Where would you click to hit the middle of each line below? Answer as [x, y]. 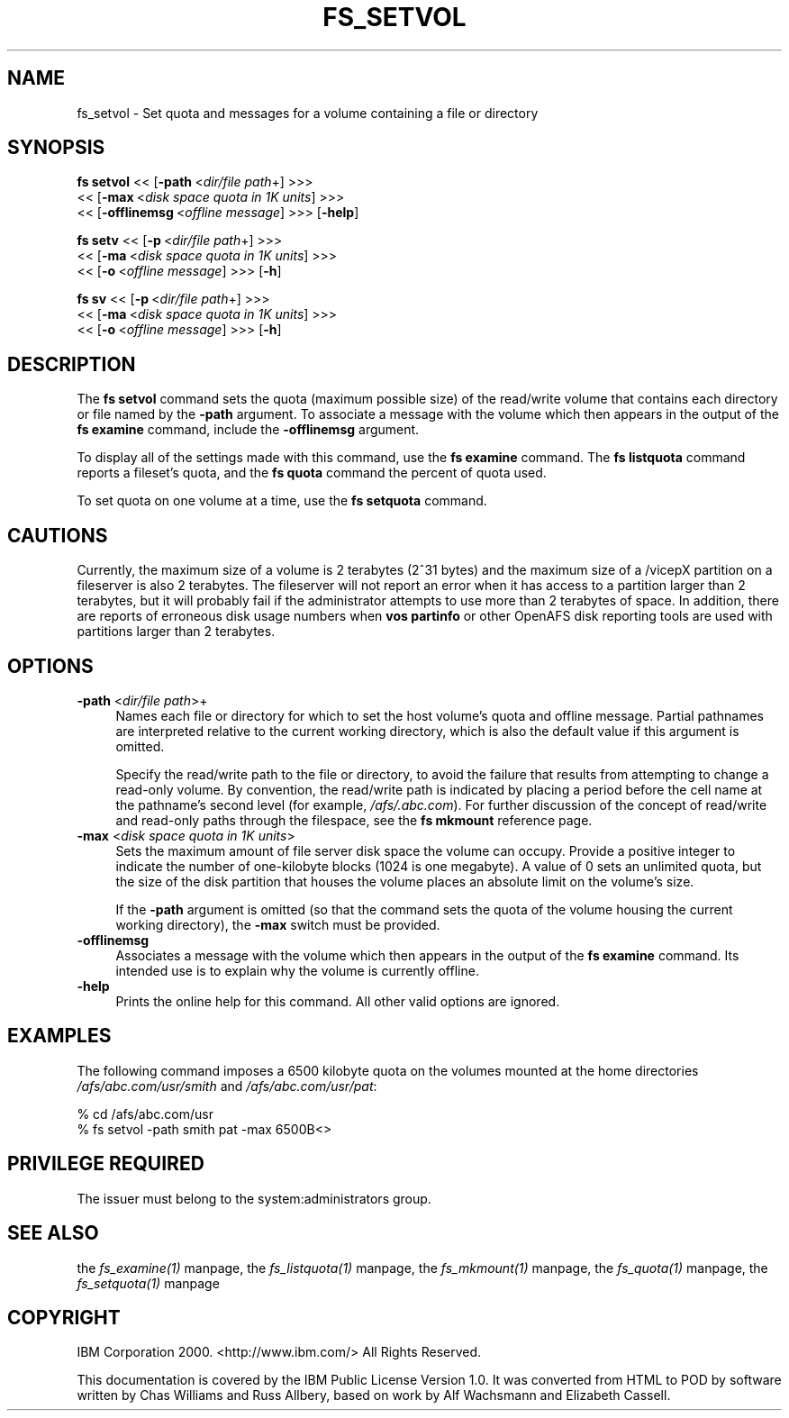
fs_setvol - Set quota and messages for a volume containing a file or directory [308, 113]
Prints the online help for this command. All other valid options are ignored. [338, 1001]
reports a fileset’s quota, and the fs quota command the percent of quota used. [312, 473]
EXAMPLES [59, 1036]
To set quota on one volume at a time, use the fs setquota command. [282, 501]
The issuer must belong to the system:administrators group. [254, 1198]
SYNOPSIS [56, 148]
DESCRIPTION [72, 364]
